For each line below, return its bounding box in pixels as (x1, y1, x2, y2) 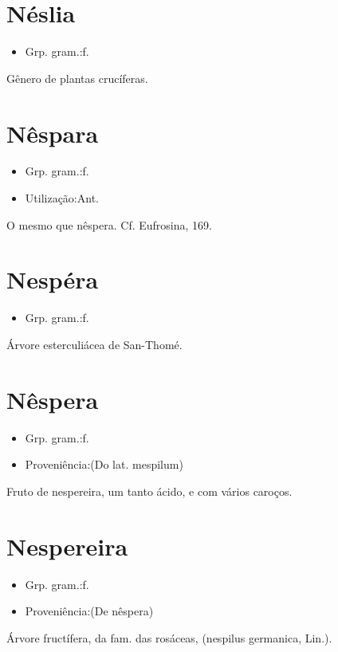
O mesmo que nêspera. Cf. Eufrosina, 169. (6, 216, 212, 233)
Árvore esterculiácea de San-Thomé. (6, 336, 183, 352)
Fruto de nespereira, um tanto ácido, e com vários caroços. (6, 482, 293, 499)
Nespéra (6, 263, 99, 296)
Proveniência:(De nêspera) (25, 603, 154, 619)
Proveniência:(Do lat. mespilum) (25, 456, 183, 473)
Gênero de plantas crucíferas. (6, 69, 148, 86)
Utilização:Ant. (25, 190, 99, 206)
